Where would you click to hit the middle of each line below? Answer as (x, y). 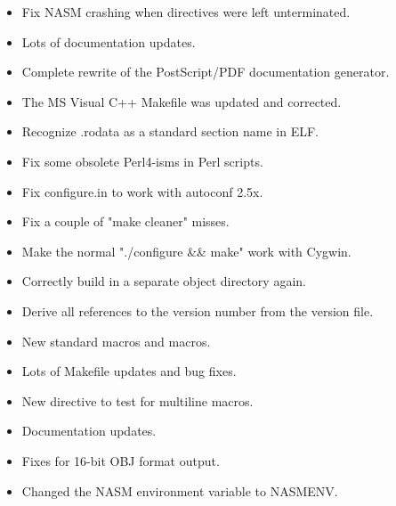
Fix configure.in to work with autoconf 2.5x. (142, 191)
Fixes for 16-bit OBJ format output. (121, 460)
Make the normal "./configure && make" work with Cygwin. (186, 251)
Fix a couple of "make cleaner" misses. (125, 221)
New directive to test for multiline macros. (137, 400)
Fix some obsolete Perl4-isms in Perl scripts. (142, 161)
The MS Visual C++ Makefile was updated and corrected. (182, 101)
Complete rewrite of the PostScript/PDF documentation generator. (206, 72)
